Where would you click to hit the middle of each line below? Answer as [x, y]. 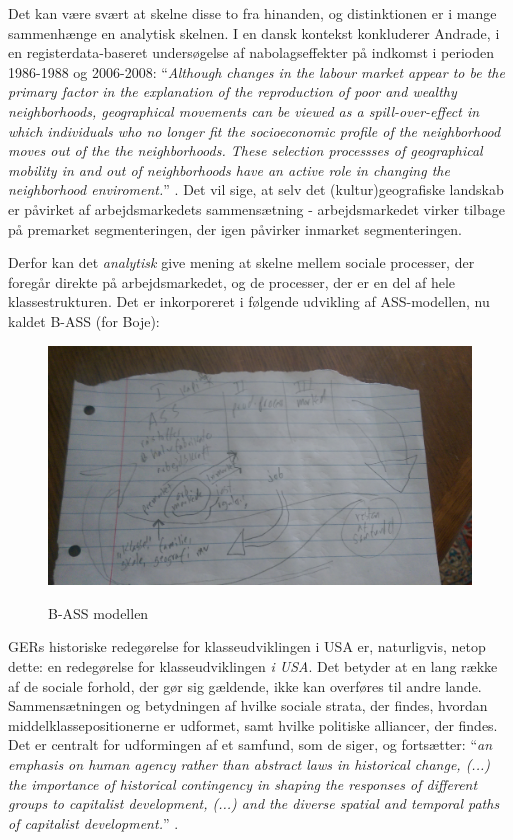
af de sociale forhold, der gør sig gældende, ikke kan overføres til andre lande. [245, 685]
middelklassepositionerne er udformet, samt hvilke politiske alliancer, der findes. [253, 724]
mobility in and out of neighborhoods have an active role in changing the [229, 169]
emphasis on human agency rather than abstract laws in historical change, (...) [249, 763]
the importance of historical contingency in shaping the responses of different [243, 783]
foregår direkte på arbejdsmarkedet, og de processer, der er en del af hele [232, 281]
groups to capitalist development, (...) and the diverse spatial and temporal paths [254, 803]
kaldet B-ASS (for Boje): [84, 320]
